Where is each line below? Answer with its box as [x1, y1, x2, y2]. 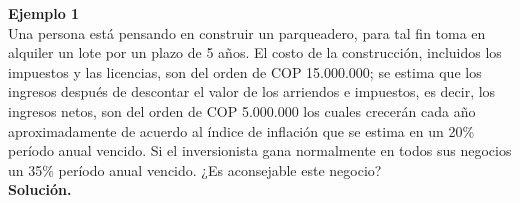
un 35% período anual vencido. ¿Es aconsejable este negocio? [8, 159, 382, 180]
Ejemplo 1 [8, 3, 80, 23]
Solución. [8, 179, 72, 200]
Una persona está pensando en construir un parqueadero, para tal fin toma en [8, 22, 486, 43]
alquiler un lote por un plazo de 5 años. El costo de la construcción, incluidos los [8, 42, 502, 63]
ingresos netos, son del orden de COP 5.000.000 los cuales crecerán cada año [8, 100, 476, 121]
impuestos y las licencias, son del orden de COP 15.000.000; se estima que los [8, 61, 482, 82]
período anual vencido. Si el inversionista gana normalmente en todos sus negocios [8, 140, 512, 161]
